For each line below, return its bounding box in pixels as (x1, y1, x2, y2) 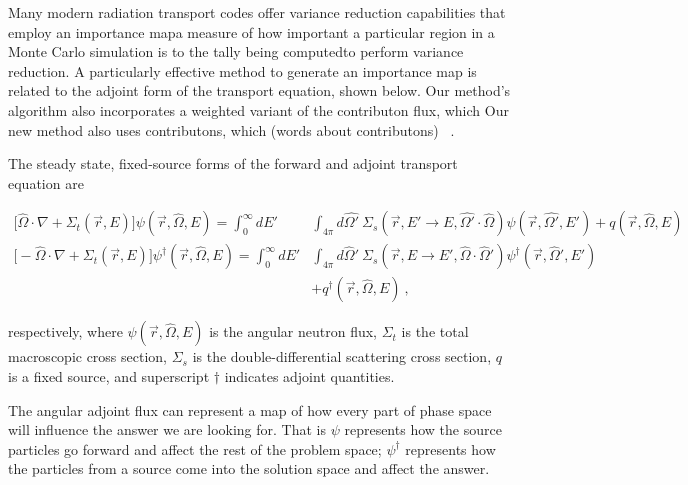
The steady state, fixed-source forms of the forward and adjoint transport (8, 153, 458, 174)
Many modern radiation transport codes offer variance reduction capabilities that (8, 2, 506, 22)
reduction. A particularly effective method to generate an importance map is (8, 60, 477, 81)
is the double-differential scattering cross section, (192, 346, 492, 367)
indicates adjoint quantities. (224, 366, 395, 387)
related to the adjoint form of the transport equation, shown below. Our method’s (8, 80, 511, 101)
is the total (401, 321, 469, 342)
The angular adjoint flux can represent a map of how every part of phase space (8, 399, 492, 420)
